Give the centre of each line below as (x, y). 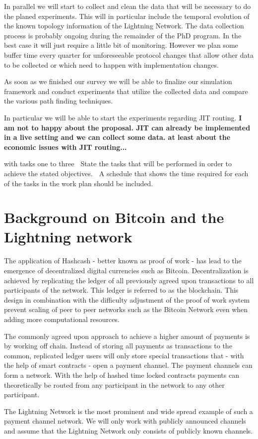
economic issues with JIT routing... (65, 147)
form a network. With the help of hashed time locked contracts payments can (122, 375)
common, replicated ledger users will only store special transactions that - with (124, 355)
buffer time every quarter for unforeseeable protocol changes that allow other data (129, 55)
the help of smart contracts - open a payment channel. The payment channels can (128, 365)
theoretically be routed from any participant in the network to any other (114, 384)
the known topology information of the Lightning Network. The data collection (124, 26)
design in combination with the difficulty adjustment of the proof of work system (127, 299)
